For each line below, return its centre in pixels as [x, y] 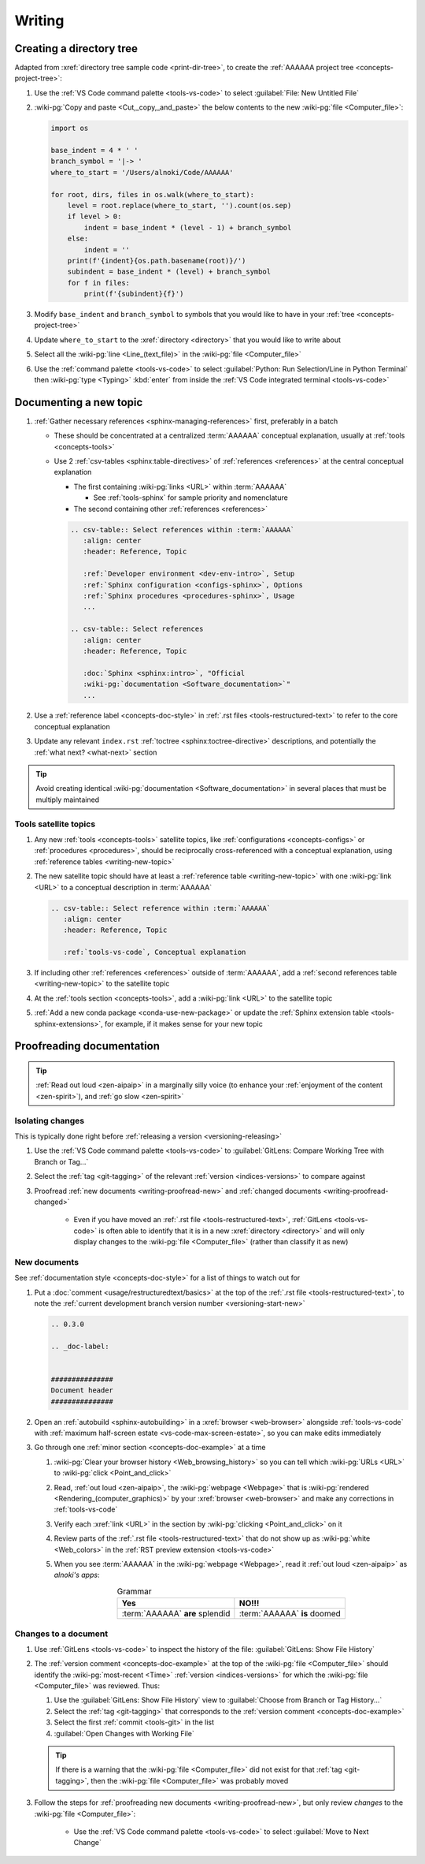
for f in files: [98, 283]
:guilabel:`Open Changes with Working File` [124, 1733]
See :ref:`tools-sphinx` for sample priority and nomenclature [191, 498]
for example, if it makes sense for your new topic [183, 1023]
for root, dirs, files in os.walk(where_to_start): [153, 194]
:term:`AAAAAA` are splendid [176, 1614]
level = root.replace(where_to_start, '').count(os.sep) [179, 205]
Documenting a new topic [79, 402]
